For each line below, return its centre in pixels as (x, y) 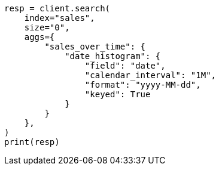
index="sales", (60, 18)
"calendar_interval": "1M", (150, 75)
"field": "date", (125, 66)
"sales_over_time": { (95, 47)
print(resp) (32, 142)
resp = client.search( (57, 8)
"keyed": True (118, 94)
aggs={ (39, 37)
